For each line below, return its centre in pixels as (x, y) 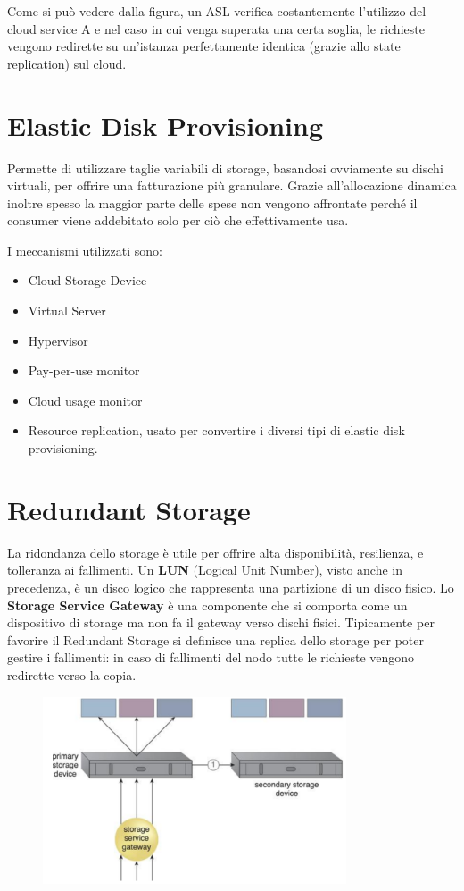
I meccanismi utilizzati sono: (85, 250)
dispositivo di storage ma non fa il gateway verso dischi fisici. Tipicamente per (221, 622)
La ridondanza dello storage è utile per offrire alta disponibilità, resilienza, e (215, 552)
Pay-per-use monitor (84, 370)
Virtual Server (67, 311)
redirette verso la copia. (72, 674)
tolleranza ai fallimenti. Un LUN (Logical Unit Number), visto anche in (205, 570)
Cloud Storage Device (87, 280)
